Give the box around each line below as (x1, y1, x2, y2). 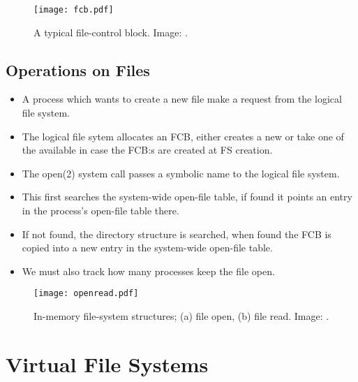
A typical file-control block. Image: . (33, 24, 188, 39)
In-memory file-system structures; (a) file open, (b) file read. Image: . (33, 309, 329, 323)
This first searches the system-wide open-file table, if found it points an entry (22, 189, 352, 204)
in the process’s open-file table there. (22, 203, 179, 218)
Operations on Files (6, 59, 150, 80)
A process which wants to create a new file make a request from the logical (22, 91, 342, 106)
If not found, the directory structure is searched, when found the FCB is (22, 226, 331, 241)
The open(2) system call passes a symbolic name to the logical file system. (22, 166, 340, 180)
